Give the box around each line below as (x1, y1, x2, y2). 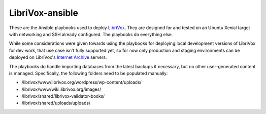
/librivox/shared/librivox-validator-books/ (21, 93, 105, 99)
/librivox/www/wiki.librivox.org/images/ (21, 86, 101, 92)
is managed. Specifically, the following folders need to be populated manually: (9, 70, 168, 76)
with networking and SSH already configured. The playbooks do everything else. (9, 31, 173, 37)
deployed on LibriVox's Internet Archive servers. (9, 54, 107, 60)
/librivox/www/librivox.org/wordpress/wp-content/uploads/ (21, 79, 142, 85)
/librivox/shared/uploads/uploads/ (21, 100, 91, 106)
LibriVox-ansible (9, 7, 78, 18)
